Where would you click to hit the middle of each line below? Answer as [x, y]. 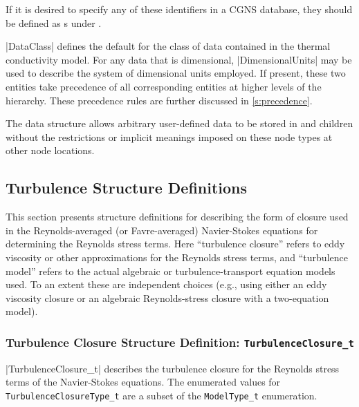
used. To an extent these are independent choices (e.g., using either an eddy [166, 284]
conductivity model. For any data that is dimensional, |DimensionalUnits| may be [179, 59]
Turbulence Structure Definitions [127, 188]
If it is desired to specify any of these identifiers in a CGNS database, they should [179, 9]
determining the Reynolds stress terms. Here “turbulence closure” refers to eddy [175, 244]
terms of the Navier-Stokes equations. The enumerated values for [143, 382]
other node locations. [50, 150]
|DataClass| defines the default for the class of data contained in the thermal [168, 46]
